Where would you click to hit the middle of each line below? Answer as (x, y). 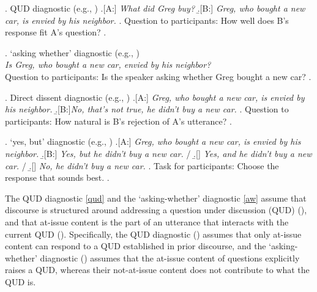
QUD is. (21, 281)
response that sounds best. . (57, 177)
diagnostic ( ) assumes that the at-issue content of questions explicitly (170, 257)
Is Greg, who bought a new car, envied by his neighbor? (108, 64)
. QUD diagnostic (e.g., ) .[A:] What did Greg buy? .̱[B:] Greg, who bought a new (155, 8)
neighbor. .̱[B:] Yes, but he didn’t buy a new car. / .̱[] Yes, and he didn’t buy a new (158, 153)
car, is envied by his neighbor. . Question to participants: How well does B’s (147, 20)
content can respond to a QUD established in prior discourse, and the (136, 246)
